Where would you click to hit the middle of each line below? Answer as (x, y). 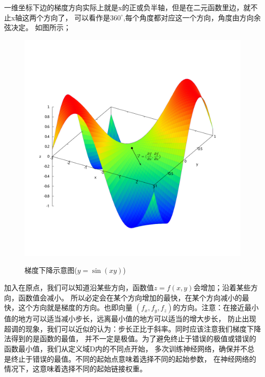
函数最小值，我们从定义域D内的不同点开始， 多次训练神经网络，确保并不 (126, 348)
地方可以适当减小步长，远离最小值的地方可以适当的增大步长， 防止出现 (137, 319)
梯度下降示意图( (51, 270)
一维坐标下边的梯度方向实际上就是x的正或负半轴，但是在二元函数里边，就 (127, 7)
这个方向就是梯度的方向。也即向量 (75, 307)
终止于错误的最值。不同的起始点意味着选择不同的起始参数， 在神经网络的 (134, 358)
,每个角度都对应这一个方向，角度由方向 (188, 17)
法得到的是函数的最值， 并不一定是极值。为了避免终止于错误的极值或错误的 (130, 338)
